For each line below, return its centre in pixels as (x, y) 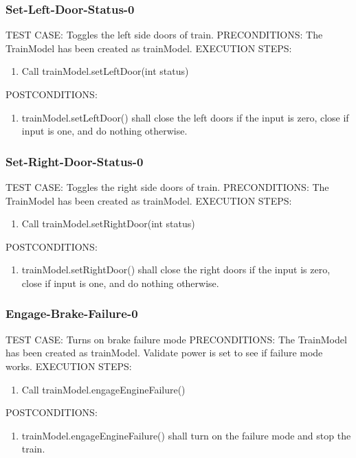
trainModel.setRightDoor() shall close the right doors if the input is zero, (176, 270)
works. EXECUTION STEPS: (69, 366)
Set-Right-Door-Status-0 (75, 161)
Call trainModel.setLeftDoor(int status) (105, 71)
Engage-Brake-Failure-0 (72, 313)
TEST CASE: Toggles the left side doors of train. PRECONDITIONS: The (164, 35)
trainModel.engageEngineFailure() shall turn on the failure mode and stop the (186, 435)
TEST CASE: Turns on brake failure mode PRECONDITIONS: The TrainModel (176, 339)
